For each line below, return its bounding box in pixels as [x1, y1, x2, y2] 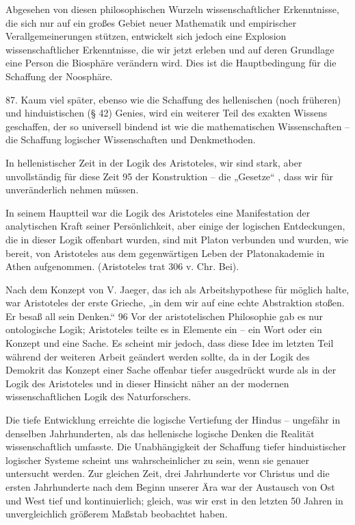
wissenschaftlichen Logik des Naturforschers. [5, 389, 192, 404]
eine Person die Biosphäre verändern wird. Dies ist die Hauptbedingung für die [5, 56, 337, 70]
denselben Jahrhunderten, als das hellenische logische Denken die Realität [5, 426, 315, 440]
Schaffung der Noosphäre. [5, 69, 113, 83]
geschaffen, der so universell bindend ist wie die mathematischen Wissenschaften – [5, 119, 350, 133]
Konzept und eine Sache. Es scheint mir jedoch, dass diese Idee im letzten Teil [5, 336, 334, 350]
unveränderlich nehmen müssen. [5, 182, 139, 197]
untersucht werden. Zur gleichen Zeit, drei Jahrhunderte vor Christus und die [5, 466, 330, 480]
